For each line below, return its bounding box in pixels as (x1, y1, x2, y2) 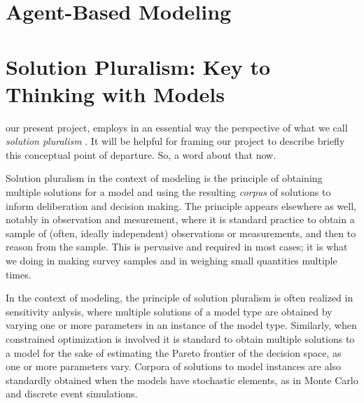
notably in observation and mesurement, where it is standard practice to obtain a (6, 212, 355, 227)
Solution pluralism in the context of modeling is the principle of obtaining (6, 171, 323, 185)
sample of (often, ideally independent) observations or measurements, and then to (6, 225, 356, 240)
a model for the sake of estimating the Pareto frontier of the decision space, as (6, 345, 342, 360)
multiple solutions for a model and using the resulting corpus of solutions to (6, 185, 331, 199)
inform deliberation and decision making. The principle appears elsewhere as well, (6, 198, 357, 213)
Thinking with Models (6, 79, 225, 108)
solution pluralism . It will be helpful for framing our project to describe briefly (6, 134, 345, 148)
